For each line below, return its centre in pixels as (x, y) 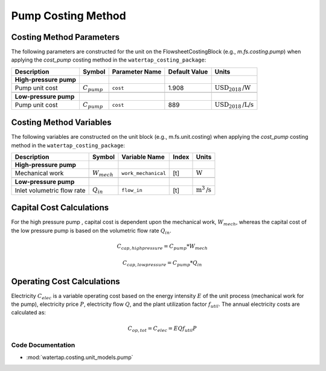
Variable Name (143, 157)
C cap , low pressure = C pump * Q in (162, 264)
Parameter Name (137, 71)
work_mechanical (144, 173)
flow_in (132, 190)
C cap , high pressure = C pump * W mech (162, 247)
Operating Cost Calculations (66, 281)
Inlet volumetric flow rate (50, 190)
